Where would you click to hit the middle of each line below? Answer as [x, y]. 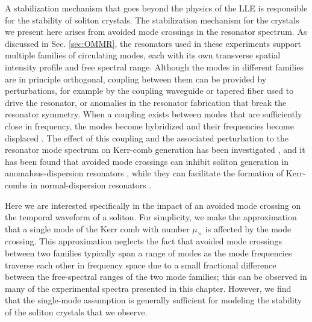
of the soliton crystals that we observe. [76, 312]
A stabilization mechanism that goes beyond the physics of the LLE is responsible [156, 8]
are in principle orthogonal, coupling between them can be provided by [136, 79]
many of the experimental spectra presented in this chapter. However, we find [148, 288]
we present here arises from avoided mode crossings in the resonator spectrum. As [156, 32]
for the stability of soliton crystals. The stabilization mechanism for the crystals [152, 20]
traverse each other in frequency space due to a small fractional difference [141, 265]
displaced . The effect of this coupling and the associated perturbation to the [147, 138]
